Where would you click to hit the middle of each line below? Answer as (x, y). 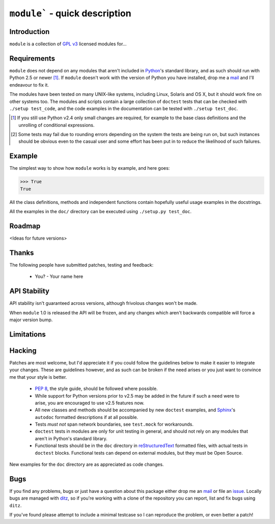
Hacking (23, 350)
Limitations (28, 334)
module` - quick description (71, 13)
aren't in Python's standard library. (71, 438)
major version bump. (31, 320)
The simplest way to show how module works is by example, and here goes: (90, 168)
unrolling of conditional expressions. (57, 125)
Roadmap (25, 226)
